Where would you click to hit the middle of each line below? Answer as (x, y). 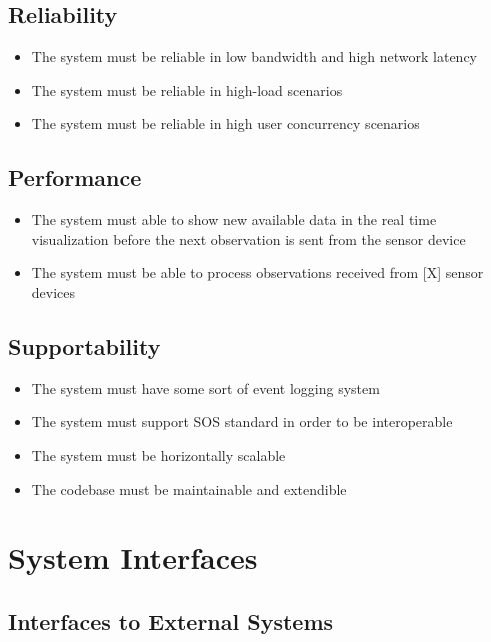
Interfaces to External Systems (171, 620)
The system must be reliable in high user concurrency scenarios (225, 123)
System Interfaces (133, 557)
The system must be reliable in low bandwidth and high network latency (254, 56)
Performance (75, 177)
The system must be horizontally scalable (158, 454)
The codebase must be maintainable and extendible (189, 488)
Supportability (84, 345)
